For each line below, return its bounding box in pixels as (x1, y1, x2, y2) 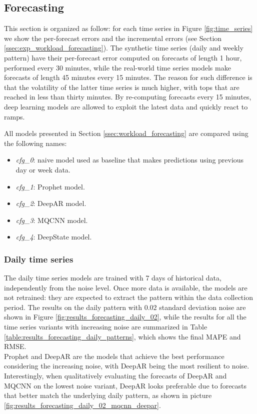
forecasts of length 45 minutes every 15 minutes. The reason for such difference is (4, 72, 252, 82)
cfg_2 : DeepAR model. (15, 198, 86, 208)
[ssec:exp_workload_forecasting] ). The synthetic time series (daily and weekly (4, 42, 243, 53)
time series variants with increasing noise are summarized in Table (4, 321, 207, 332)
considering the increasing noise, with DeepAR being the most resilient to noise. (4, 360, 249, 371)
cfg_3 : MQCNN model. (15, 214, 88, 225)
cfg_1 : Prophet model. (15, 181, 85, 191)
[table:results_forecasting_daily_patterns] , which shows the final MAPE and (4, 331, 241, 341)
